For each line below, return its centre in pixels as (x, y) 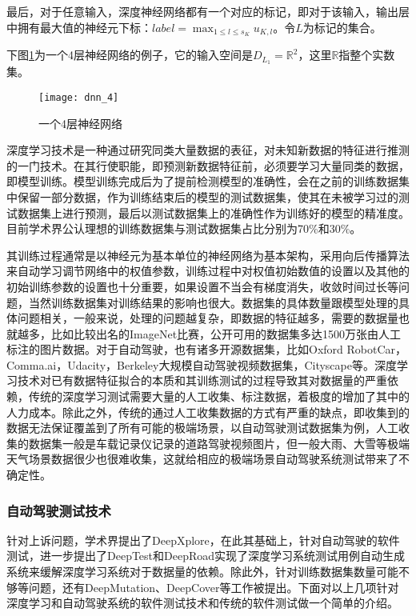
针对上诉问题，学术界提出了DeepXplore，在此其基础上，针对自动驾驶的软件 (203, 540)
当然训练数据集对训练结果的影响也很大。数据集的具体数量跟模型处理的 (213, 302)
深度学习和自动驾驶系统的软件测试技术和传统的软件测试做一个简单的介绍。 (202, 603)
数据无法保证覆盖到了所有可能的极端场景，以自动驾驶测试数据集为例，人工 (202, 428)
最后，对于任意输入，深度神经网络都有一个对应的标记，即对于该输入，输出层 (208, 11)
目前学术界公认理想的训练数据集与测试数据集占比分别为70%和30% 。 (184, 228)
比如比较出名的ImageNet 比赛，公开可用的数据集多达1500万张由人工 (226, 333)
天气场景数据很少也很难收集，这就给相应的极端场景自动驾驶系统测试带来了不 (208, 459)
